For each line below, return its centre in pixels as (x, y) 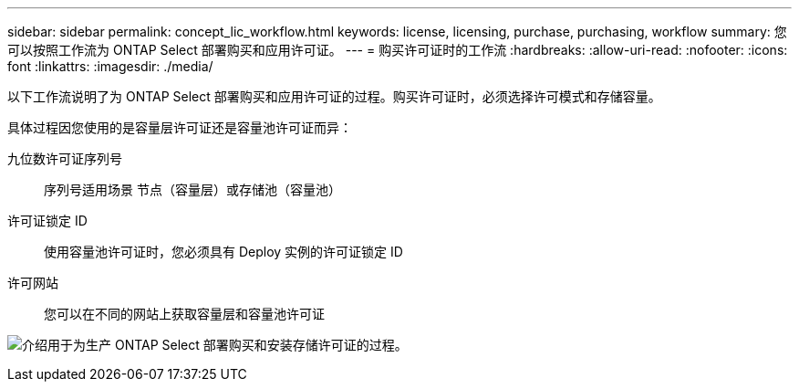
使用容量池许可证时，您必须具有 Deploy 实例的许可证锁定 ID (223, 252)
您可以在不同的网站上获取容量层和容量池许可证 (184, 314)
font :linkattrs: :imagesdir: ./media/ (110, 66)
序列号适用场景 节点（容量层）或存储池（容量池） (192, 189)
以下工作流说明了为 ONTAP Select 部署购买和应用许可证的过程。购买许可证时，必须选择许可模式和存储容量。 (334, 96)
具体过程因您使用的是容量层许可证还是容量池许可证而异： (180, 127)
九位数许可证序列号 (65, 158)
